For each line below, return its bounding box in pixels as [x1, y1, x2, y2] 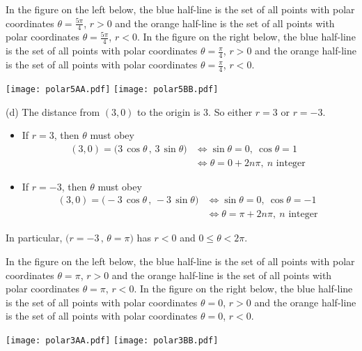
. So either [208, 104, 253, 119]
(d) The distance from [6, 104, 100, 119]
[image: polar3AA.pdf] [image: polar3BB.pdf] [6, 336, 219, 346]
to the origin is [137, 104, 200, 119]
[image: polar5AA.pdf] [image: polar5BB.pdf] [6, 84, 219, 94]
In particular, [6, 230, 63, 245]
